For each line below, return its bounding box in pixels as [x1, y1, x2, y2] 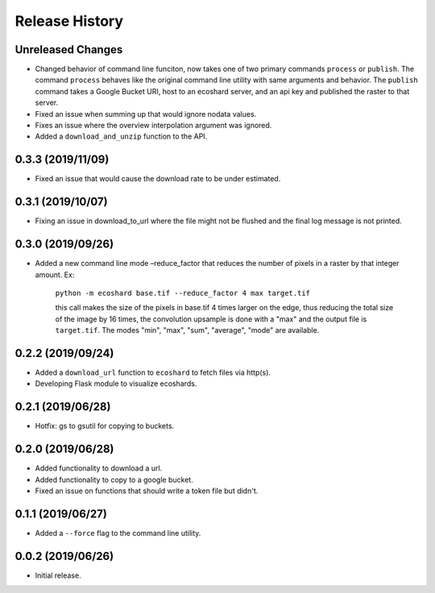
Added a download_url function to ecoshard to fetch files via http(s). [35, 367, 271, 377]
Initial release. [35, 570, 81, 580]
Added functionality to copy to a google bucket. [35, 475, 193, 484]
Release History [14, 12, 124, 30]
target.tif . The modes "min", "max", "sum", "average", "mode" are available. [55, 326, 320, 335]
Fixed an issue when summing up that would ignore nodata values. [35, 109, 257, 118]
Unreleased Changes [14, 43, 123, 56]
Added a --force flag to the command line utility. [35, 528, 201, 537]
